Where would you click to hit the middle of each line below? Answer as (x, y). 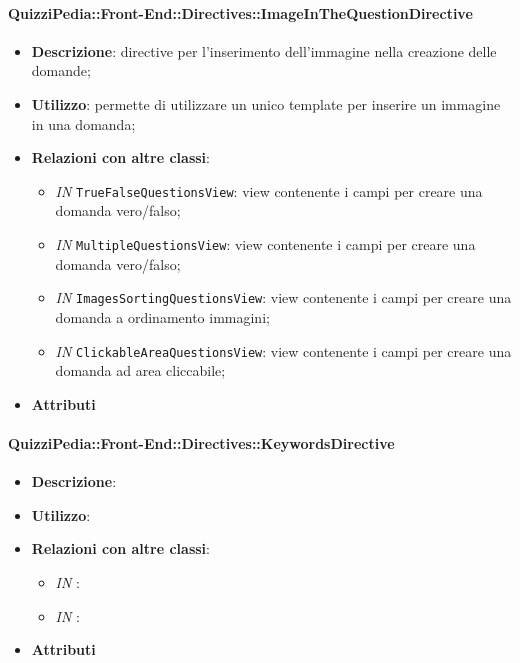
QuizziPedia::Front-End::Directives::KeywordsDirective (201, 442)
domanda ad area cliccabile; (140, 370)
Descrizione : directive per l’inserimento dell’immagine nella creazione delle (264, 50)
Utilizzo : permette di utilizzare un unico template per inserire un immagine (266, 103)
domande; (61, 70)
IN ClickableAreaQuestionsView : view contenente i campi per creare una (283, 350)
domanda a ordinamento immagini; (162, 316)
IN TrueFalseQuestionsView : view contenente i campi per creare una (269, 190)
